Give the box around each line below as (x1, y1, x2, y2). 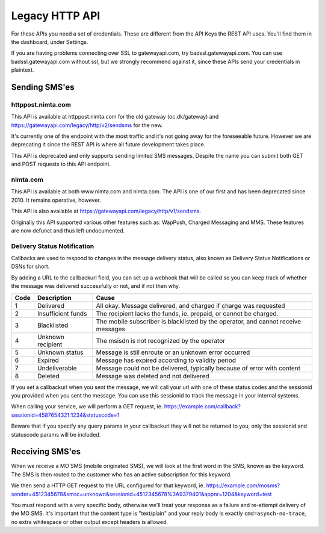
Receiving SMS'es (11, 446, 81, 457)
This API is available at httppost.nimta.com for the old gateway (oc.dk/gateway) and (11, 113, 219, 120)
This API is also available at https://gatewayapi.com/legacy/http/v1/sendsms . (11, 208, 202, 215)
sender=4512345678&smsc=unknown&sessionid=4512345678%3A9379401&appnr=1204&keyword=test (11, 490, 272, 497)
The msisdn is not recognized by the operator (96, 336, 226, 344)
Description (37, 293, 72, 302)
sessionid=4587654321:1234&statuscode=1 (11, 411, 120, 419)
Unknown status (37, 348, 84, 357)
